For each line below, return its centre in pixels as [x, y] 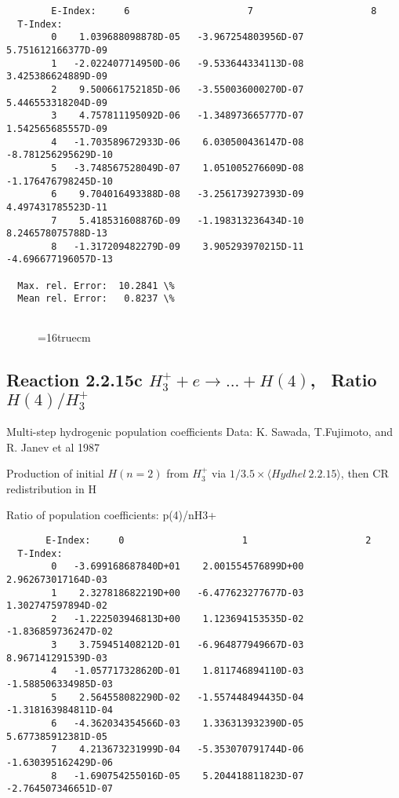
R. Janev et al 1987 [53, 447]
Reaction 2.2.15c [74, 379]
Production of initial [55, 473]
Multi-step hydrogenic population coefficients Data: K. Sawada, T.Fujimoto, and [199, 431]
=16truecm [64, 337]
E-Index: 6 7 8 [214, 11]
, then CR [365, 473]
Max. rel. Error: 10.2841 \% [96, 286]
